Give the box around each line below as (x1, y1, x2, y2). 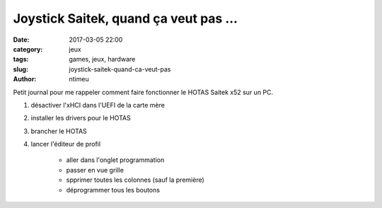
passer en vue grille (66, 166, 124, 174)
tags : (13, 55, 29, 64)
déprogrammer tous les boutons (66, 185, 161, 194)
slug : (13, 64, 28, 74)
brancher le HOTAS (30, 127, 88, 135)
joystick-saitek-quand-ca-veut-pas (69, 64, 171, 74)
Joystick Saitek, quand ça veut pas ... (13, 11, 238, 26)
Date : (13, 35, 30, 44)
